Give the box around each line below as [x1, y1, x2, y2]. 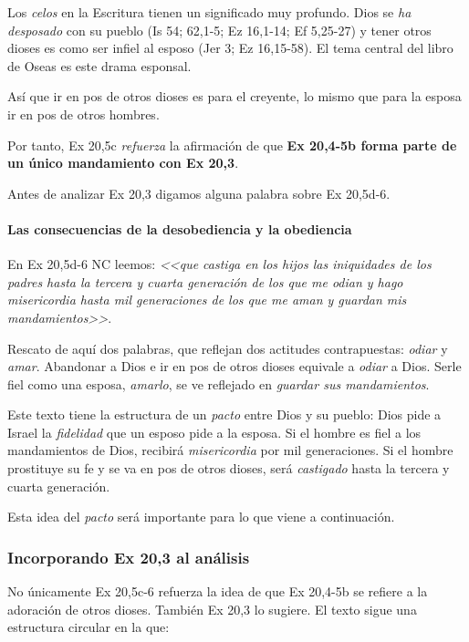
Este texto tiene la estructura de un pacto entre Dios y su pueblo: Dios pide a [7, 405, 442, 424]
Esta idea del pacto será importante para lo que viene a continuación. [7, 507, 395, 526]
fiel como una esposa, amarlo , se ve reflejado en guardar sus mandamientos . [7, 374, 430, 393]
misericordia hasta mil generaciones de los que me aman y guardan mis [7, 290, 407, 309]
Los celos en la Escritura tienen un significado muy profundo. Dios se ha [7, 3, 412, 21]
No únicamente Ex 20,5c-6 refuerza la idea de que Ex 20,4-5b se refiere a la [7, 582, 428, 601]
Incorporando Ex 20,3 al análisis [7, 545, 250, 568]
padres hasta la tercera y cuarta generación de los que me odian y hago [7, 272, 403, 291]
